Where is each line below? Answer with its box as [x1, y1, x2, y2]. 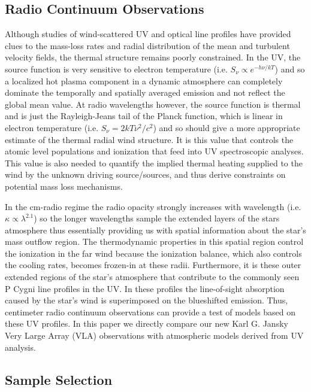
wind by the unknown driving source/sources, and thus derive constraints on [5, 168, 286, 181]
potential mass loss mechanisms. [5, 180, 123, 192]
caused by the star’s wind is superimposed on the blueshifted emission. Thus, [5, 294, 288, 306]
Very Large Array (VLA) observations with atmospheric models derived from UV [5, 329, 304, 342]
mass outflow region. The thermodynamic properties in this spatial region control [5, 235, 304, 248]
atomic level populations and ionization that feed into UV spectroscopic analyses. [5, 145, 304, 157]
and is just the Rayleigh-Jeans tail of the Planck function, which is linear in [5, 110, 283, 122]
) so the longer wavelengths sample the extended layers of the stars [34, 212, 280, 224]
